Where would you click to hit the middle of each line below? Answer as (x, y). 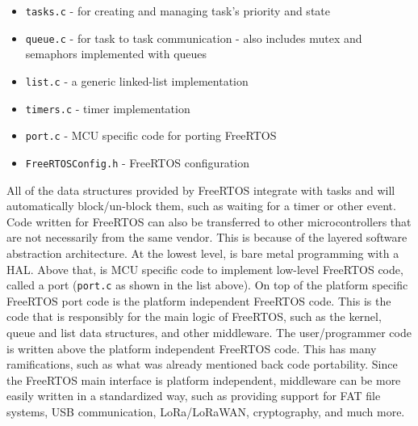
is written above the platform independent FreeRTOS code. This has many (192, 348)
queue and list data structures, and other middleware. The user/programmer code (209, 332)
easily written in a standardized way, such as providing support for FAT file (194, 396)
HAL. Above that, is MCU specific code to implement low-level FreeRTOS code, (205, 269)
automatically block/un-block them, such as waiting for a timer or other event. (201, 206)
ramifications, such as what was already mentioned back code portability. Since (202, 364)
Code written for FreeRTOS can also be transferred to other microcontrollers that (209, 221)
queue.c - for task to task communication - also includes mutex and (194, 38)
